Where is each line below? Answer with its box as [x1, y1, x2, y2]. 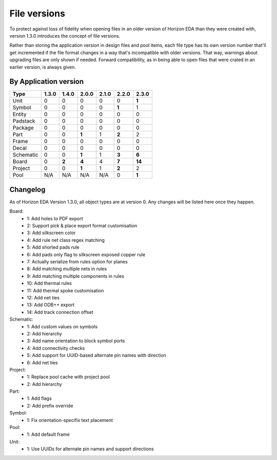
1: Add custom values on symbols [27, 323, 97, 329]
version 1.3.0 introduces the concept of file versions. [9, 32, 121, 39]
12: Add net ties [27, 295, 60, 300]
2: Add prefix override [27, 402, 74, 409]
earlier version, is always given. [9, 64, 76, 70]
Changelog [9, 185, 46, 194]
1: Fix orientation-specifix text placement [27, 417, 113, 423]
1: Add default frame [27, 431, 70, 437]
